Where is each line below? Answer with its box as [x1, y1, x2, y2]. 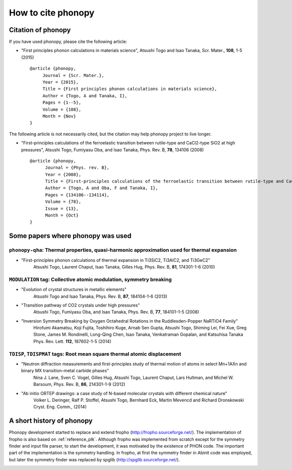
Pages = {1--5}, [42, 100, 81, 106]
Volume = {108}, [42, 107, 81, 112]
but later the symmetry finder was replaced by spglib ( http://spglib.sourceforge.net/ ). [9, 456, 180, 462]
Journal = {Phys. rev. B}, [45, 165, 109, 170]
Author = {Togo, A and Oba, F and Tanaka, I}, [45, 185, 158, 191]
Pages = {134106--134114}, [45, 192, 109, 198]
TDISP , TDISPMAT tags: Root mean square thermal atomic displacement [9, 350, 182, 357]
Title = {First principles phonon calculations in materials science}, [42, 86, 218, 92]
